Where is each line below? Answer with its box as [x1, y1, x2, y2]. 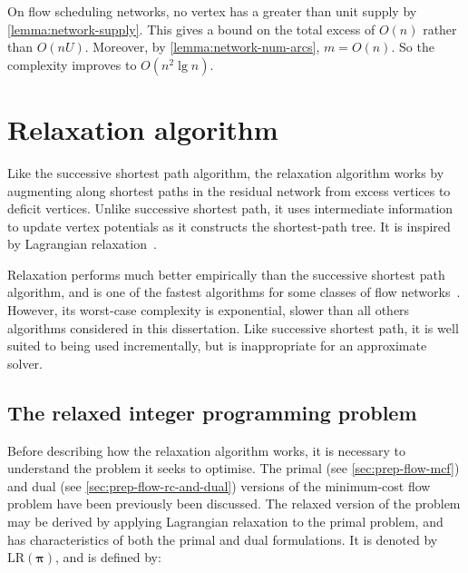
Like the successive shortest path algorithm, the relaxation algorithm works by [7, 163, 444, 182]
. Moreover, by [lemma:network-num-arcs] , [84, 37, 320, 56]
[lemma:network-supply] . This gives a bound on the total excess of [7, 19, 375, 38]
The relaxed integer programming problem [7, 398, 417, 426]
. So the [391, 37, 434, 56]
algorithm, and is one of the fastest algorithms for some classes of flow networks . [7, 282, 461, 301]
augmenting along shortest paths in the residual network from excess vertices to [7, 181, 451, 200]
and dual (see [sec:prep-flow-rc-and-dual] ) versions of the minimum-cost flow [7, 476, 431, 495]
